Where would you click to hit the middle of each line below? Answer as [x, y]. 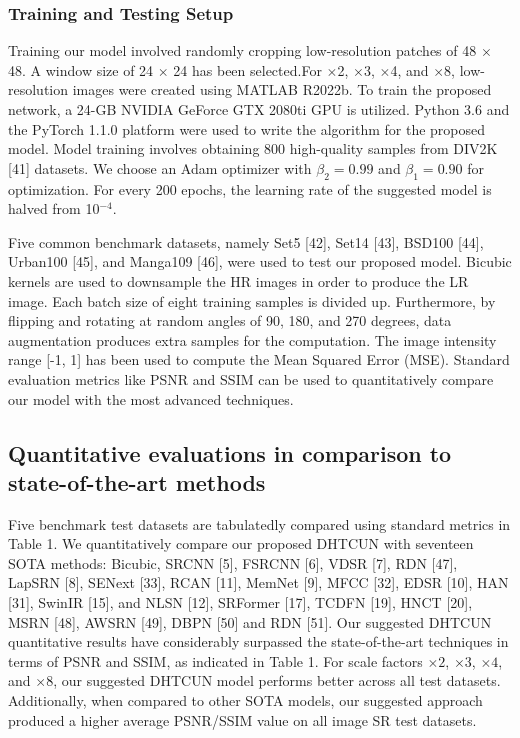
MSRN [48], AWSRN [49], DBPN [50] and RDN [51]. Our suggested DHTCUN [250, 621]
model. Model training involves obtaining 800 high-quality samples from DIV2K [253, 148]
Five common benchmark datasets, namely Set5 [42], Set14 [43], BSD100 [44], [246, 241]
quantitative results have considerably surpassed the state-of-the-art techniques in [258, 641]
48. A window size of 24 [81, 69]
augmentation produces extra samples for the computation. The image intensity [252, 339]
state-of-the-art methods [137, 481]
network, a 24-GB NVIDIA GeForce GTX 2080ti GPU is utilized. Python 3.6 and [259, 109]
